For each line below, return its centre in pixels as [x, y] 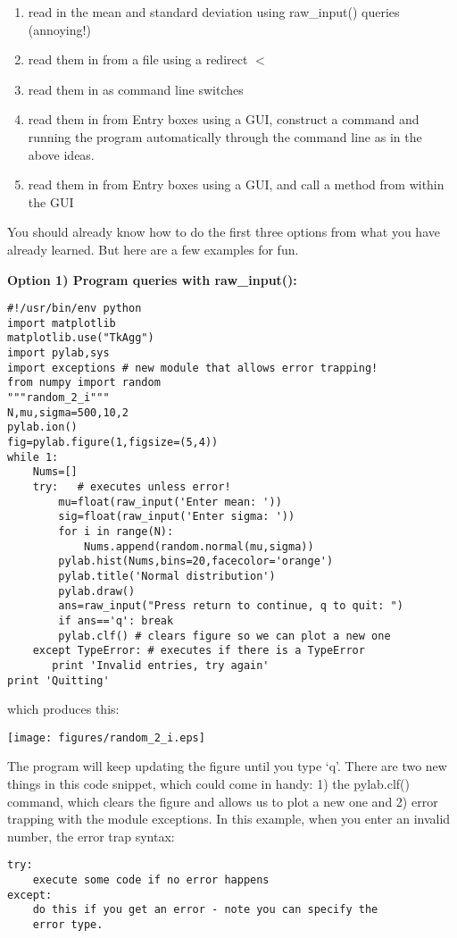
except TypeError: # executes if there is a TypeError [199, 651]
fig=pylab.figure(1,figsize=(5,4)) [113, 443]
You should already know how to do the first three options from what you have [224, 232]
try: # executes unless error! [132, 487]
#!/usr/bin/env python [75, 309]
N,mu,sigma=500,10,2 [68, 412]
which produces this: [63, 709]
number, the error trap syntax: [91, 836]
